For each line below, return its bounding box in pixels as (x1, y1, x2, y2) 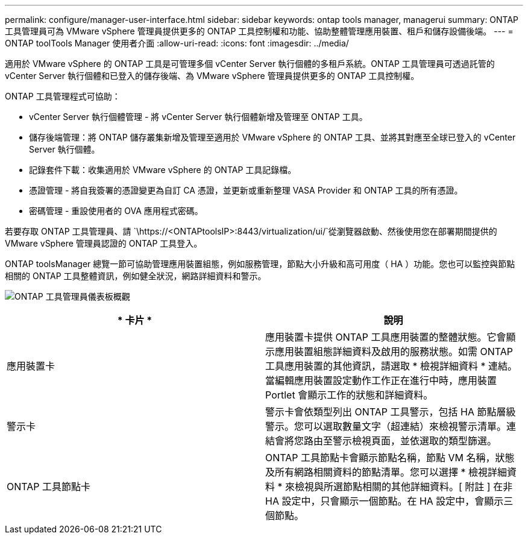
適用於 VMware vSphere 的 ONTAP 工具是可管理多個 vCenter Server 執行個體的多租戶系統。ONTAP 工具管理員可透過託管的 (5, 58, 495, 69)
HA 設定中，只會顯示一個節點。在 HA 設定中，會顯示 (265, 495, 504, 507)
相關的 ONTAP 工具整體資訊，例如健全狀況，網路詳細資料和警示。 (5, 271, 266, 281)
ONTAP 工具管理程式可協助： (5, 91, 121, 101)
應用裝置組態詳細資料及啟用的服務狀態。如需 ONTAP (275, 345, 514, 358)
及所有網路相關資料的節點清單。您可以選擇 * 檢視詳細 (265, 466, 508, 478)
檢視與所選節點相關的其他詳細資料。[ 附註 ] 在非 (295, 481, 513, 493)
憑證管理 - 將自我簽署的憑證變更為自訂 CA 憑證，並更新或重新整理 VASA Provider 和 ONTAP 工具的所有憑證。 (29, 185, 463, 195)
